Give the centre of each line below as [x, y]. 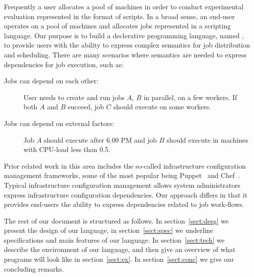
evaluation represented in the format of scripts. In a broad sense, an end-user [119, 16]
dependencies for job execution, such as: [64, 64]
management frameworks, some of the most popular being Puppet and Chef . [122, 175]
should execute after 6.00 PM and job [100, 139]
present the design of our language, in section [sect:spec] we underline [109, 230]
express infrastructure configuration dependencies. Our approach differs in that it [126, 194]
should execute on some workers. [162, 107]
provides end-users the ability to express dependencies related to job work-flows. [124, 204]
